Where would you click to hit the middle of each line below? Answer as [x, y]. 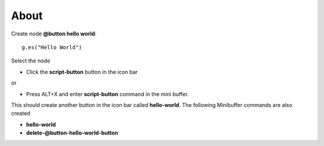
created [21, 114]
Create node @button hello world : [54, 34]
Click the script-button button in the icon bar [82, 71]
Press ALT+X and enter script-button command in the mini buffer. [107, 94]
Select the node [31, 61]
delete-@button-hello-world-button [72, 133]
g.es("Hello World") [52, 47]
